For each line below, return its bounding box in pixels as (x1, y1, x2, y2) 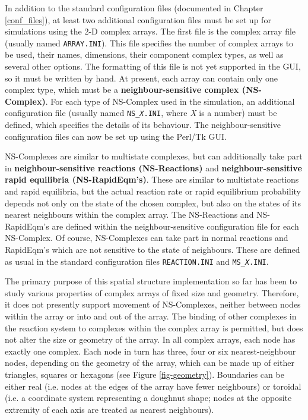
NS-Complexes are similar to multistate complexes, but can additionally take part (5, 150, 303, 162)
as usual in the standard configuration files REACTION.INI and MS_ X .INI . (5, 255, 269, 267)
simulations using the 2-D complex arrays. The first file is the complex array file (5, 25, 296, 37)
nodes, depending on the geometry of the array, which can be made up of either (5, 356, 294, 369)
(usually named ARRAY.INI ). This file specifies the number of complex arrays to (5, 36, 294, 49)
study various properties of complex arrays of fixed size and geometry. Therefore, (5, 286, 299, 299)
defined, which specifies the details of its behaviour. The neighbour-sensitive (5, 118, 281, 131)
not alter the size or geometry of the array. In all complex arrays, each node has (5, 333, 296, 346)
